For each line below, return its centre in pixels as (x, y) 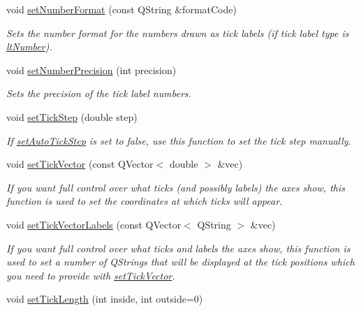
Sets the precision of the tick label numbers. (99, 93)
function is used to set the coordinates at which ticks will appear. (145, 201)
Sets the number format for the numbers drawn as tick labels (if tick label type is (178, 32)
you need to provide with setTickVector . (91, 275)
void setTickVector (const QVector (80, 164)
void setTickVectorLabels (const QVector (94, 224)
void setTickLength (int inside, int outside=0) (105, 299)
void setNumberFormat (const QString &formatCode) (121, 9)
